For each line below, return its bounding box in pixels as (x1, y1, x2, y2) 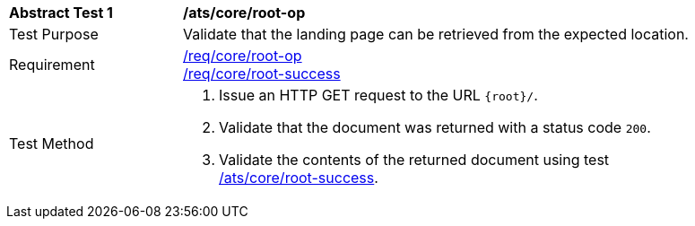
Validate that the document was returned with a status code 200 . (219, 118, 651, 136)
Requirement (9, 56, 95, 74)
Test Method (9, 135, 94, 152)
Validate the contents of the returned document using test (219, 151, 610, 169)
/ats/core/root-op (183, 4, 306, 22)
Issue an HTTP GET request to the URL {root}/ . (219, 86, 538, 104)
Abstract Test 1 (9, 4, 113, 22)
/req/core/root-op (183, 47, 302, 65)
